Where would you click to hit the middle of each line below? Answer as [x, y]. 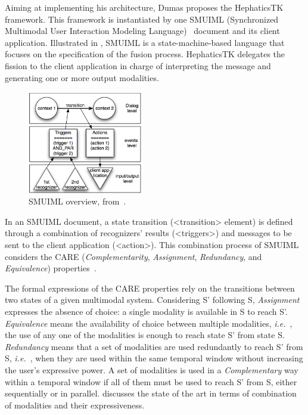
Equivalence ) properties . [51, 268]
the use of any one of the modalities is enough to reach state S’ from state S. [145, 335]
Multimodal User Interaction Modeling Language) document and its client [142, 31]
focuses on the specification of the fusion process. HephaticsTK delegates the [145, 54]
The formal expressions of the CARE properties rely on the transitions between [150, 288]
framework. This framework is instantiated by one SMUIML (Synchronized [142, 19]
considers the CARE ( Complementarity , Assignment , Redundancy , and [133, 256]
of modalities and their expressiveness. [75, 405]
